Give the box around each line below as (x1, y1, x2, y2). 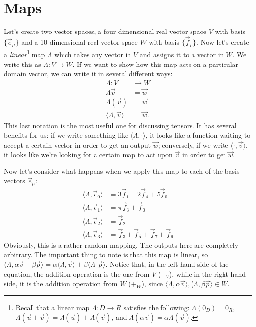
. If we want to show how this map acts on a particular (72, 59, 239, 69)
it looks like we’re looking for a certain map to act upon (4, 149, 173, 160)
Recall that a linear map (15, 302, 90, 312)
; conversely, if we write (158, 139, 228, 150)
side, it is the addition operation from (4, 278, 118, 289)
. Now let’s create (196, 36, 249, 47)
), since (141, 278, 163, 289)
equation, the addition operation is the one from (4, 268, 150, 279)
